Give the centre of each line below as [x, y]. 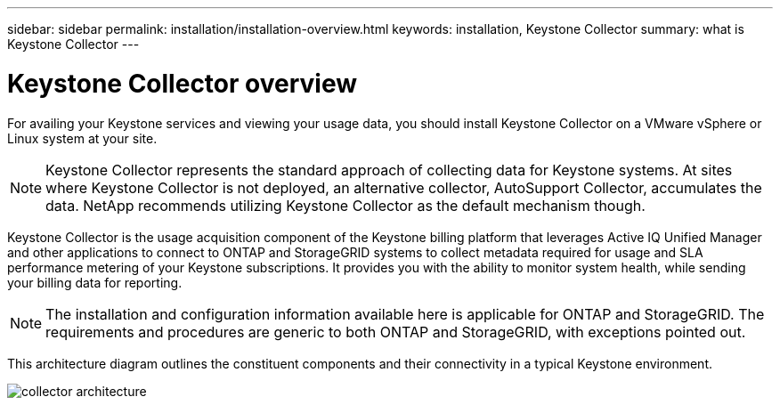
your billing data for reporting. [95, 282]
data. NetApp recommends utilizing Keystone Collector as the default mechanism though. [345, 205]
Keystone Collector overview [182, 83]
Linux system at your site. [82, 138]
